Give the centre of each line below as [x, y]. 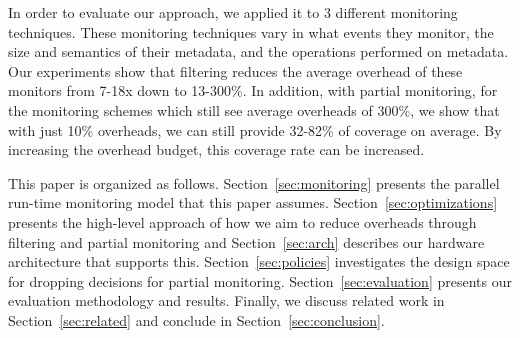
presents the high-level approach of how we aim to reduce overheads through [242, 221]
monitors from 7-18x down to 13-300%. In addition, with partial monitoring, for [253, 90]
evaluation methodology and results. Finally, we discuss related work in [226, 300]
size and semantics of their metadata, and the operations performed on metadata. [258, 51]
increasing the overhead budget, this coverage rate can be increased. [216, 149]
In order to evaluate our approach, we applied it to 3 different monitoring [233, 12]
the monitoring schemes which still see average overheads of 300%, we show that [254, 109]
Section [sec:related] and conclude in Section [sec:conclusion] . [196, 319]
